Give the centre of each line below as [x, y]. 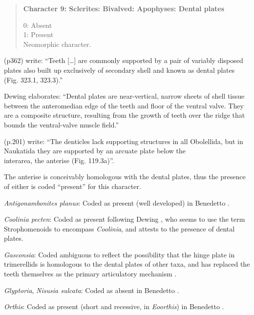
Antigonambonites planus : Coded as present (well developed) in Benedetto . [117, 202]
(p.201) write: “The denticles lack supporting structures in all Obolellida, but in [124, 141]
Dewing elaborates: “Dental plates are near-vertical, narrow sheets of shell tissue [124, 96]
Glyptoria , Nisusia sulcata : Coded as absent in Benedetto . [92, 290]
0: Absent [38, 25]
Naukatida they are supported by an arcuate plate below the [95, 151]
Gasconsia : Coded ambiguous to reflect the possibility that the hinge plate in [119, 254]
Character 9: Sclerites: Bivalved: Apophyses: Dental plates [124, 8]
